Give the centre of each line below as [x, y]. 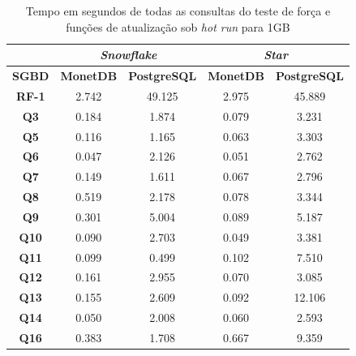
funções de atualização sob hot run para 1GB [178, 26]
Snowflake [129, 55]
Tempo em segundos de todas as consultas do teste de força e [178, 11]
